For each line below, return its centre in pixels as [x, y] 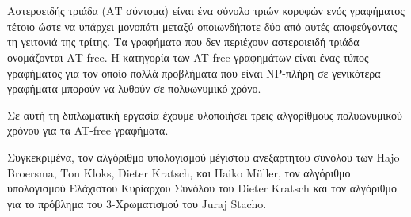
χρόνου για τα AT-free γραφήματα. [88, 130]
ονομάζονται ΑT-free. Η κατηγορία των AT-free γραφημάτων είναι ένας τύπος [188, 57]
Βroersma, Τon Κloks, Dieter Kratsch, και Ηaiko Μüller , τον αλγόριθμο [179, 172]
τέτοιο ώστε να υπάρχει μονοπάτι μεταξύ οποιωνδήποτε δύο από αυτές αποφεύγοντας [202, 26]
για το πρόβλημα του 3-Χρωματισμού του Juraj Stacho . [137, 203]
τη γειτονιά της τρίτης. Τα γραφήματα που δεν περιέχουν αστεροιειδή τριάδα [183, 42]
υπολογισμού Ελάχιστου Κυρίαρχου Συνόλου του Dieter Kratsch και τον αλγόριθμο [202, 188]
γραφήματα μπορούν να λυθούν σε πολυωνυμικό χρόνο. [134, 88]
